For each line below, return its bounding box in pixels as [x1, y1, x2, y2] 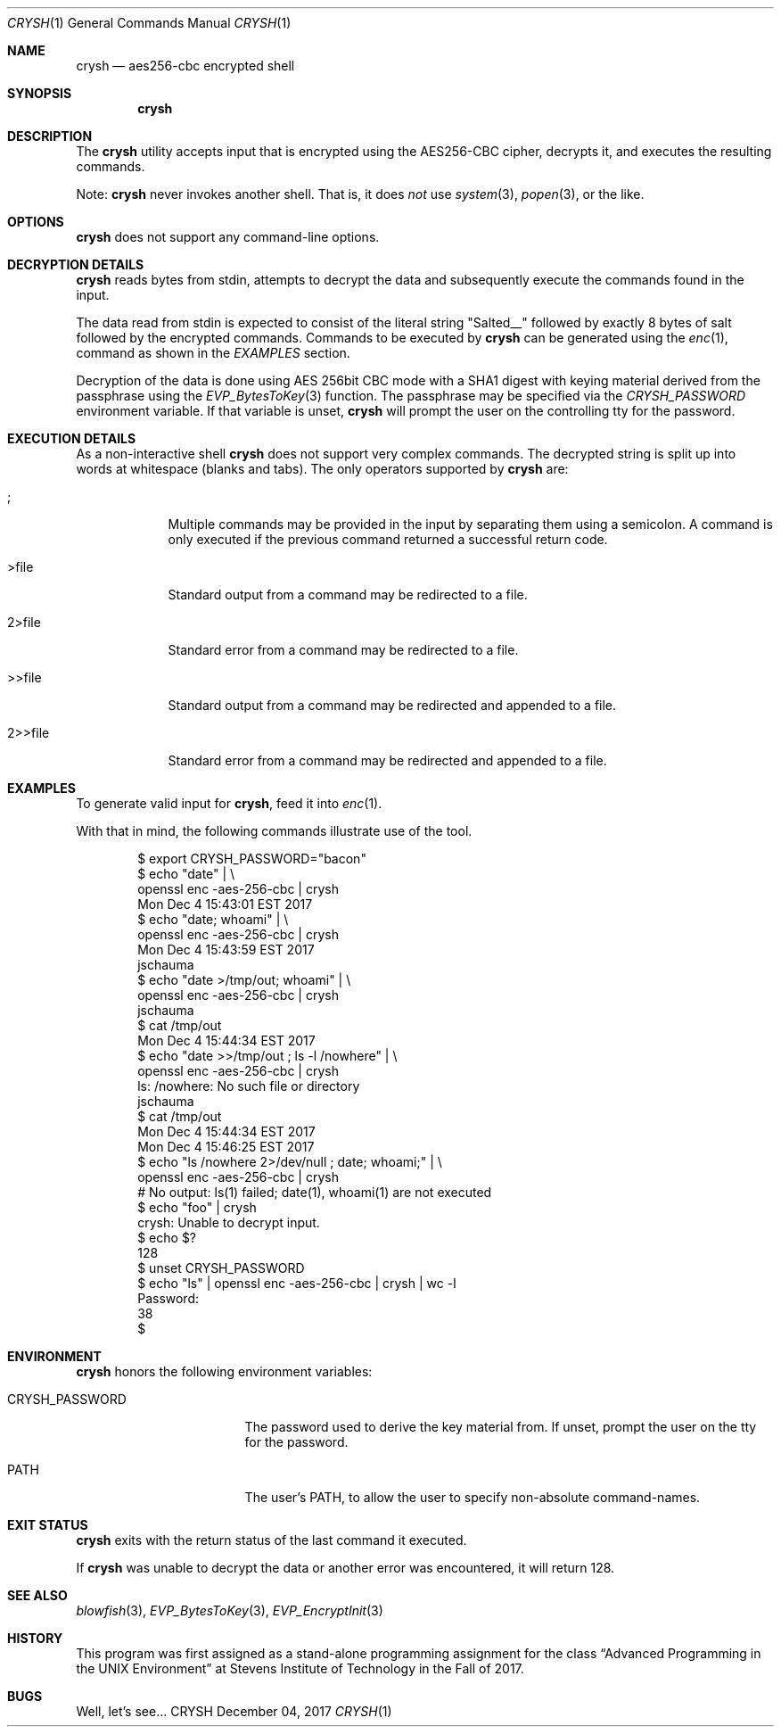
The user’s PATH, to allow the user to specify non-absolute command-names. [244, 1490, 701, 1505]
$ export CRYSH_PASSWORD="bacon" [137, 851, 366, 866]
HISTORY [7, 1631, 63, 1646]
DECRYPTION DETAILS [7, 257, 144, 272]
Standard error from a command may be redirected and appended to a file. [168, 753, 607, 768]
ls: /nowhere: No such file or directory [137, 1078, 360, 1094]
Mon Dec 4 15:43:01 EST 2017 [137, 896, 313, 912]
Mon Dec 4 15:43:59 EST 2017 [137, 942, 315, 957]
